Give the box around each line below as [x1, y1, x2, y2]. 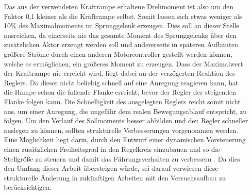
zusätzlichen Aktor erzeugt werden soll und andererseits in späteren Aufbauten [4, 39, 238, 49]
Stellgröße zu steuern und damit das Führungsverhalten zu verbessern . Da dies [4, 153, 240, 163]
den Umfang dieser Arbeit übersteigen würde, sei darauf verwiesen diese [4, 163, 218, 173]
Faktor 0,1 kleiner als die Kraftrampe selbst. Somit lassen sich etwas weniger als [4, 11, 242, 21]
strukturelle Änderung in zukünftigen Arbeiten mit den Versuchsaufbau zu [4, 172, 226, 182]
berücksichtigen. [4, 182, 51, 192]
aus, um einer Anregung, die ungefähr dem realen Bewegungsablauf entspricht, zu [4, 106, 247, 116]
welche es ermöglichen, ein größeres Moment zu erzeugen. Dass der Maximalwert [4, 58, 243, 68]
